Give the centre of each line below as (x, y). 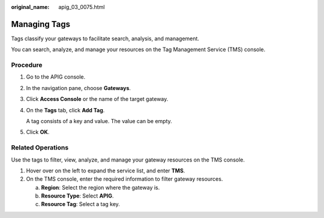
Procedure (27, 65)
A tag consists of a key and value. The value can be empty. (99, 121)
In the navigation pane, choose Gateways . (79, 88)
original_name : (30, 7)
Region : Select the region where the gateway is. (100, 187)
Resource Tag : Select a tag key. (80, 204)
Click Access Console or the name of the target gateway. (97, 99)
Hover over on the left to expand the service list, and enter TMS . (106, 171)
